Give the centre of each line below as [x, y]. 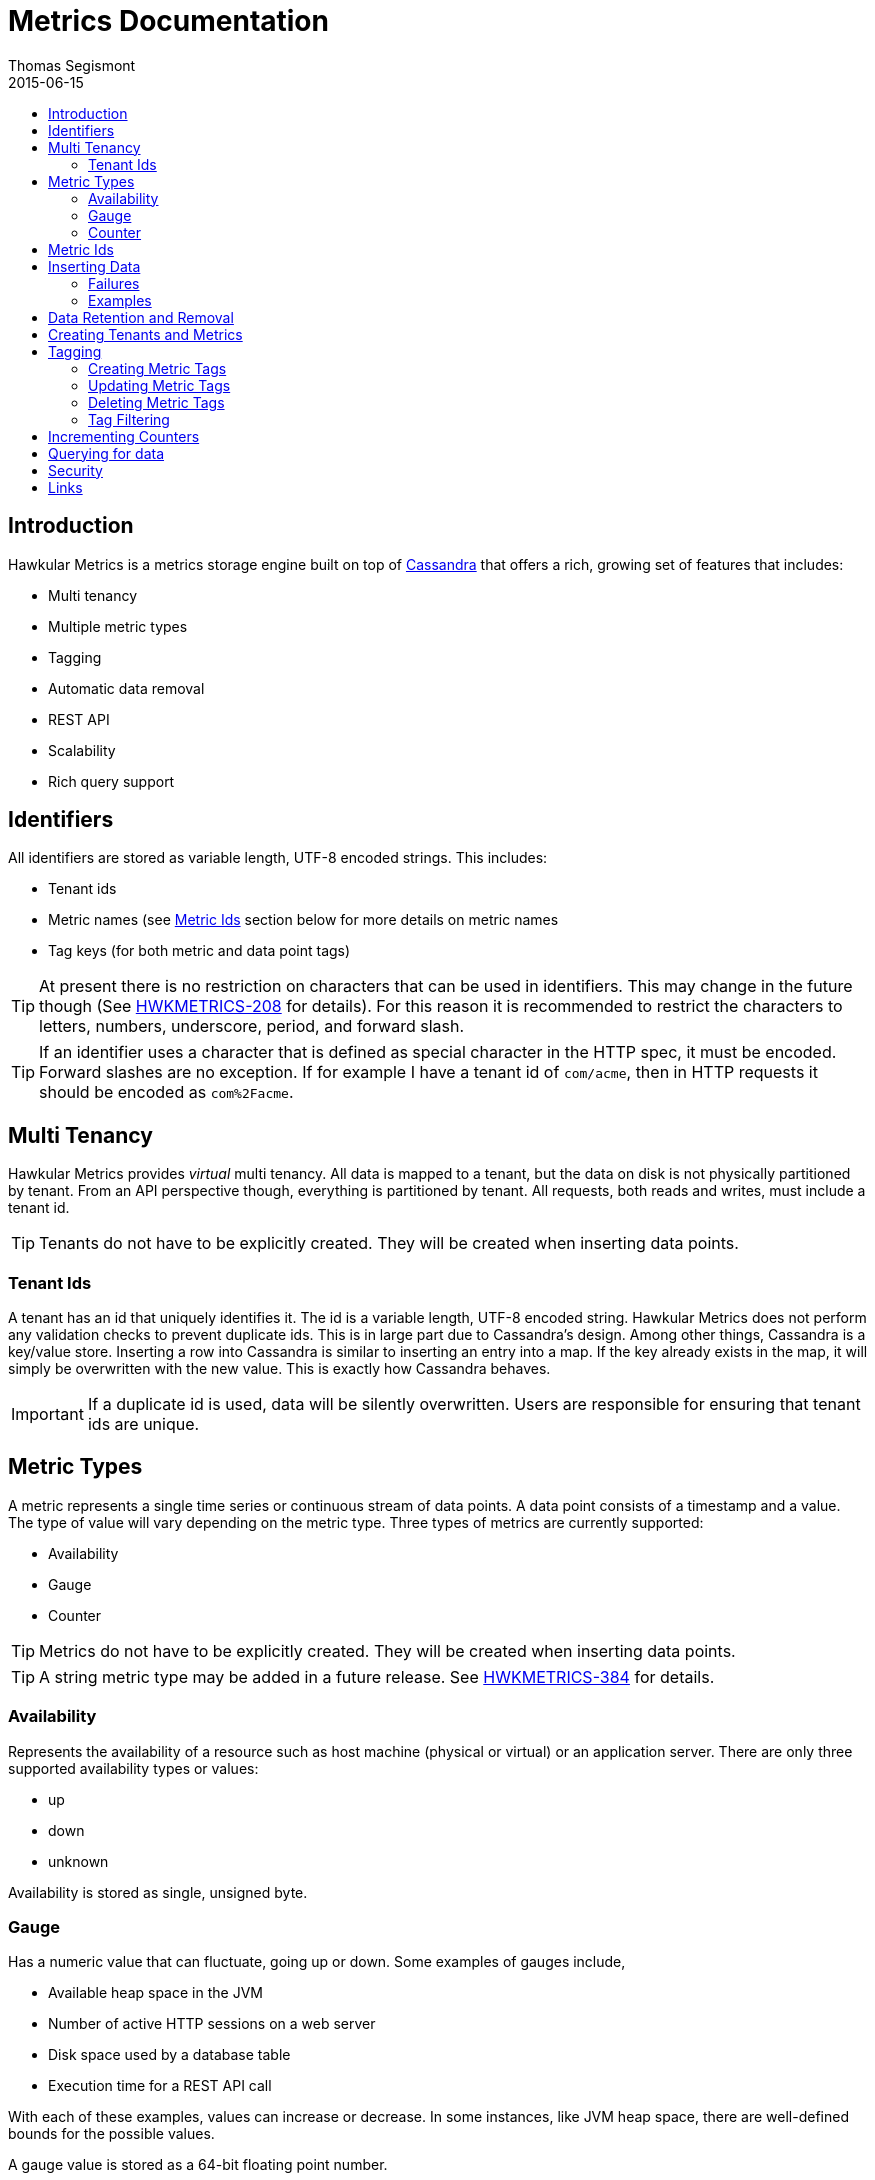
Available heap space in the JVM [155, 1993]
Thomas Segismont [72, 65]
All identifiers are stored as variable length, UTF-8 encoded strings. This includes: [278, 858]
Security [75, 470]
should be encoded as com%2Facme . [166, 1092]
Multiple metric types [118, 626]
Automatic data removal [126, 688]
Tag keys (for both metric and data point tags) [199, 951]
